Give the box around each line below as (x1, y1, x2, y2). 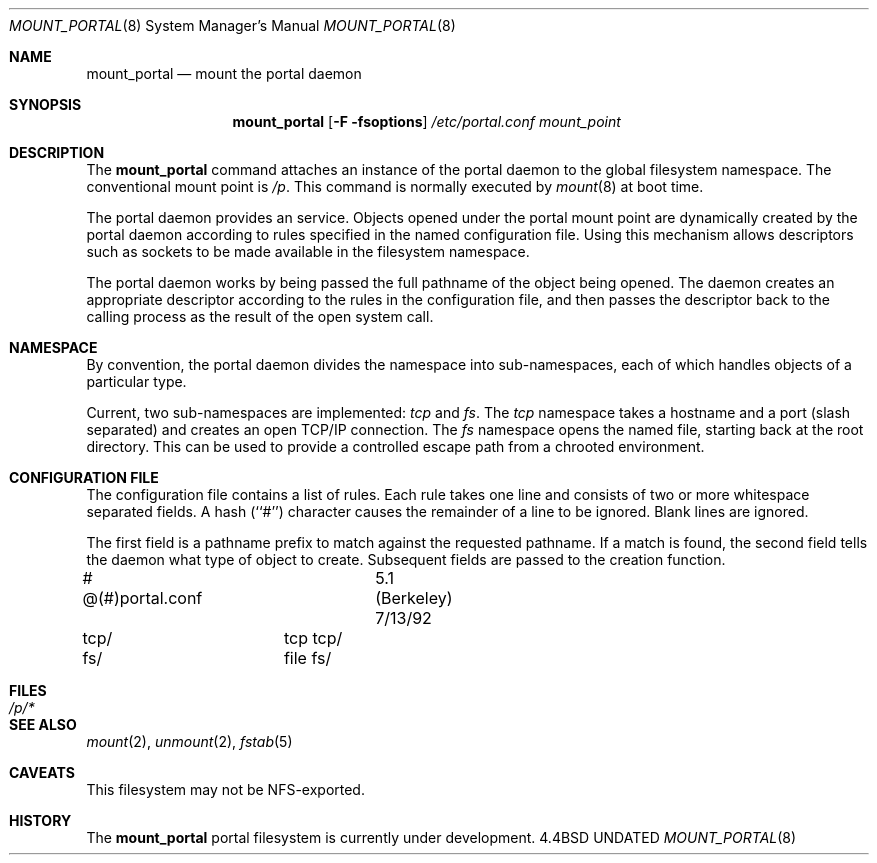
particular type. (86, 373, 187, 390)
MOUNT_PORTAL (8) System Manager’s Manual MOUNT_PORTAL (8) (9, 17, 456, 34)
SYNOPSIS (9, 96, 82, 113)
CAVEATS (9, 764, 75, 781)
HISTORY (9, 812, 72, 829)
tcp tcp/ (283, 628, 343, 648)
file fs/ (283, 648, 332, 668)
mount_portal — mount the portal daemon (86, 65, 362, 82)
